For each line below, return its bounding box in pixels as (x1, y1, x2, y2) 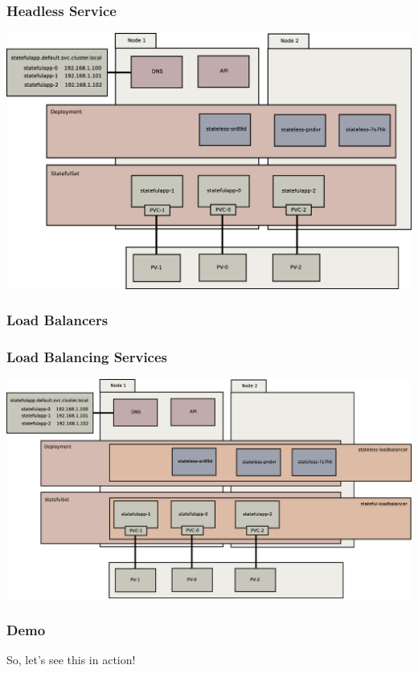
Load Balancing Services (6, 347, 168, 367)
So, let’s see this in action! (6, 651, 136, 668)
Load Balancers (6, 310, 109, 330)
